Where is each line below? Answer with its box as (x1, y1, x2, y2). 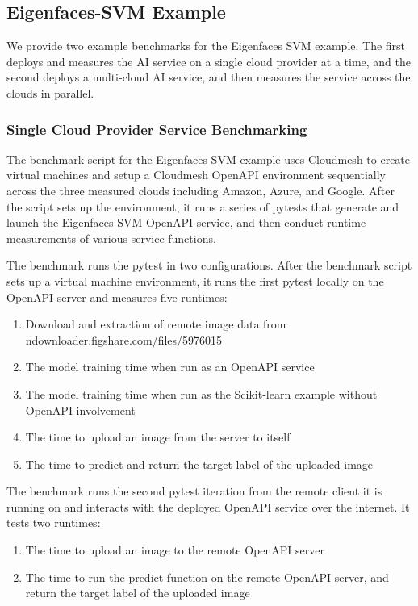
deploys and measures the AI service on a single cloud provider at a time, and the (6, 52, 412, 69)
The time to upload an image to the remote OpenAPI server (25, 541, 324, 558)
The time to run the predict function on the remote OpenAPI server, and (25, 568, 389, 585)
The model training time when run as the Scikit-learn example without (25, 385, 378, 402)
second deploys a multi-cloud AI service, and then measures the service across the (6, 69, 411, 86)
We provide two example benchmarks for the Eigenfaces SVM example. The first (6, 37, 406, 54)
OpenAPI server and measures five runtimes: (6, 288, 228, 305)
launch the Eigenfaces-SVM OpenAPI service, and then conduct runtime (6, 214, 366, 231)
